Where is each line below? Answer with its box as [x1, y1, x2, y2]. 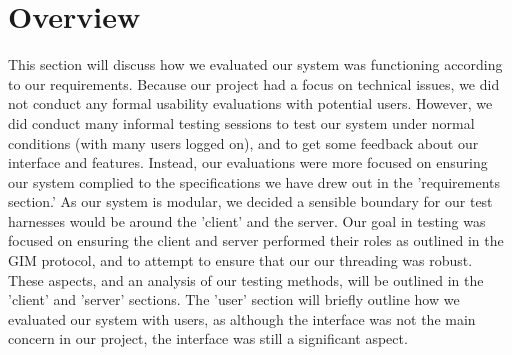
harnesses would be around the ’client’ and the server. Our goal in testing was [8, 210, 486, 231]
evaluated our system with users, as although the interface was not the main [8, 308, 476, 329]
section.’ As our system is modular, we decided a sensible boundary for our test [8, 191, 493, 212]
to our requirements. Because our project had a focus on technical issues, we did [8, 73, 500, 94]
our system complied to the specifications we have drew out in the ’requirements [8, 171, 501, 192]
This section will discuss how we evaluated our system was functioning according [8, 54, 503, 75]
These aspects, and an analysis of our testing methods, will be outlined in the [8, 269, 484, 290]
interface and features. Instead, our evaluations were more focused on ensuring [8, 152, 488, 173]
